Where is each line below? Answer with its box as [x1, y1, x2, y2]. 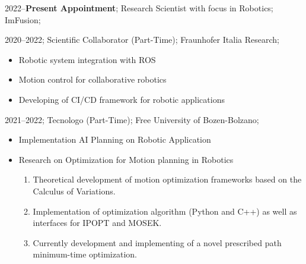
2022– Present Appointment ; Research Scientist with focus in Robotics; [5, 2, 273, 14]
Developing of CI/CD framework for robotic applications [18, 93, 225, 105]
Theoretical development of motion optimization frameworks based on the [33, 173, 302, 186]
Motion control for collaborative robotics [18, 73, 167, 86]
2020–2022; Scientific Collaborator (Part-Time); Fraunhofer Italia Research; [5, 33, 279, 46]
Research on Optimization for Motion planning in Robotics [18, 153, 234, 165]
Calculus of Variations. [33, 184, 116, 197]
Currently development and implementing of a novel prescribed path [33, 236, 282, 249]
